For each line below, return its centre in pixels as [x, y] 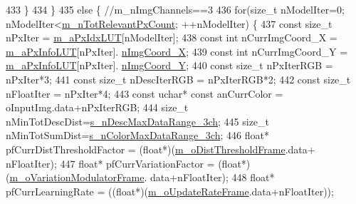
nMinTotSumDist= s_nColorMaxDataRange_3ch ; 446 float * [137, 135]
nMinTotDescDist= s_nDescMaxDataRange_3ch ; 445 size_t [138, 121]
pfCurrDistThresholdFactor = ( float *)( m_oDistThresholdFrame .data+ [161, 149]
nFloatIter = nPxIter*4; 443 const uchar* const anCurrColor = [145, 93]
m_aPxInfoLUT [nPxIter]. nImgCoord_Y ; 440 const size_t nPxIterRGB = [169, 65]
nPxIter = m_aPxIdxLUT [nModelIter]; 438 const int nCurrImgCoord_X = [172, 37]
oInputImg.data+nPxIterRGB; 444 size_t [97, 107]
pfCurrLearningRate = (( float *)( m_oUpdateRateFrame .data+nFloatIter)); [170, 191]
